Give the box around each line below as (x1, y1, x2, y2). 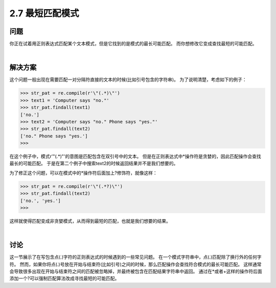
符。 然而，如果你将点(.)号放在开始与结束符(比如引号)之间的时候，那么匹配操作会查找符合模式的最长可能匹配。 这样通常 (9, 261, 262, 267)
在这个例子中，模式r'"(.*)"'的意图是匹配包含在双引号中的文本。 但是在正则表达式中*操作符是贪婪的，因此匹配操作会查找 (9, 153, 261, 160)
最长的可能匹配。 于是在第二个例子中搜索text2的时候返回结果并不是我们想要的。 (9, 161, 178, 167)
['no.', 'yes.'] (20, 198, 61, 203)
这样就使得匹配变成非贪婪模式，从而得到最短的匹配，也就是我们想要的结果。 (9, 218, 171, 224)
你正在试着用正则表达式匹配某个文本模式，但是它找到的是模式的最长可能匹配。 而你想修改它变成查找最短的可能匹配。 (9, 41, 257, 47)
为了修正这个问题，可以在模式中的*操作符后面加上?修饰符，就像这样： (9, 170, 158, 176)
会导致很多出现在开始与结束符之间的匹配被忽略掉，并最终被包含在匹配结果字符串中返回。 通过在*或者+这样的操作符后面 (9, 268, 263, 275)
